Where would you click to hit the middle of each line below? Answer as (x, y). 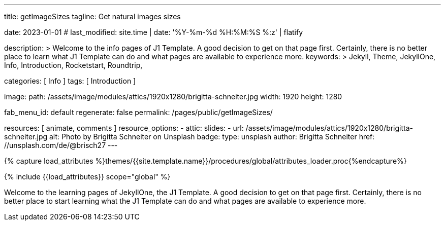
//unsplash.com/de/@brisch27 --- (61, 145)
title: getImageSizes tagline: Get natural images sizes (92, 16)
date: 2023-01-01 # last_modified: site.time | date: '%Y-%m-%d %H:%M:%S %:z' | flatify (154, 32)
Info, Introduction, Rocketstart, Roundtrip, (73, 65)
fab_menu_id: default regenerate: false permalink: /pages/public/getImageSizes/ (138, 112)
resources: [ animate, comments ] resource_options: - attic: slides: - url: (124, 128)
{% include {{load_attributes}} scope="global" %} (87, 177)
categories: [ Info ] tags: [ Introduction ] (70, 81)
